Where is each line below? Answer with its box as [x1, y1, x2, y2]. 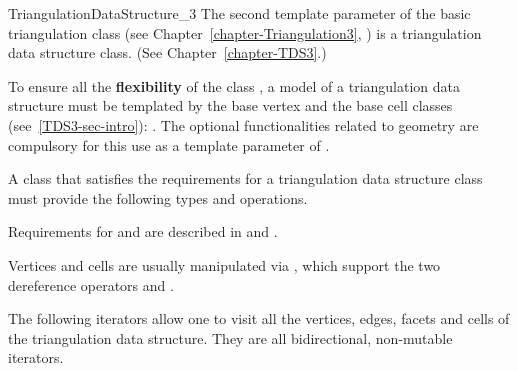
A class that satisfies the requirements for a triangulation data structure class [8, 168, 483, 189]
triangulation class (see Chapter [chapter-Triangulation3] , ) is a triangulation [8, 22, 482, 43]
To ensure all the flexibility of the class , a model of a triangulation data [8, 75, 461, 96]
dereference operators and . [8, 274, 174, 295]
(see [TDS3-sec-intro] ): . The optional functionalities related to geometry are [8, 114, 479, 135]
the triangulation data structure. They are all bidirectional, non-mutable [8, 327, 453, 348]
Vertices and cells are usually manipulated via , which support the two [8, 254, 441, 275]
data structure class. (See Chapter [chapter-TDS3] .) [8, 42, 327, 63]
